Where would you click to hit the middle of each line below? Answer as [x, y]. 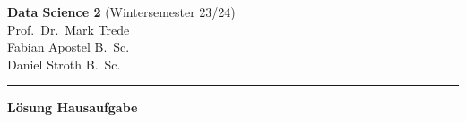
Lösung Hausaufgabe [73, 107]
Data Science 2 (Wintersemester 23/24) [121, 12]
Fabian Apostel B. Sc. [69, 47]
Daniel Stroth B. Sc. [64, 64]
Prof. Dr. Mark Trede [69, 29]
